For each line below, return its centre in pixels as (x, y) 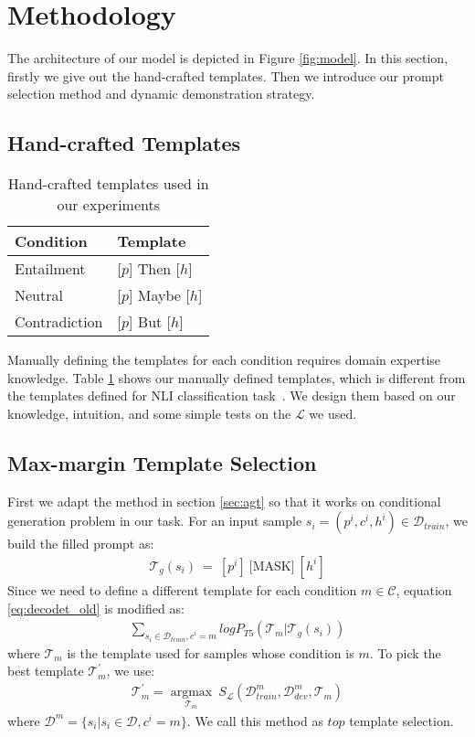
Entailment (50, 269)
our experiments (108, 205)
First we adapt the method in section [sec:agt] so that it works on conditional (224, 501)
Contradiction (59, 322)
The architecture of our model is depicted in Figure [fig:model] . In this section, (228, 58)
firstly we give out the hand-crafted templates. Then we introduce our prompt (226, 75)
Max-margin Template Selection (162, 462)
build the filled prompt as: (81, 544)
